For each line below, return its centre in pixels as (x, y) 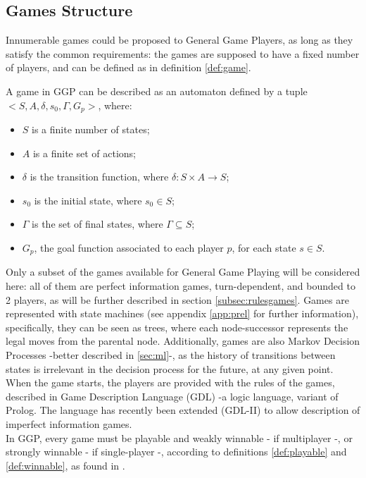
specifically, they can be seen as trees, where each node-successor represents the (177, 327)
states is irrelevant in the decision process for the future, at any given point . (170, 368)
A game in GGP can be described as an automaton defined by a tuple (157, 91)
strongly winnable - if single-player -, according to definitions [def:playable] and (176, 452)
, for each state (264, 247)
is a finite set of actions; (84, 153)
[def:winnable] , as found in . (65, 465)
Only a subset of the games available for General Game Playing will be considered (183, 272)
